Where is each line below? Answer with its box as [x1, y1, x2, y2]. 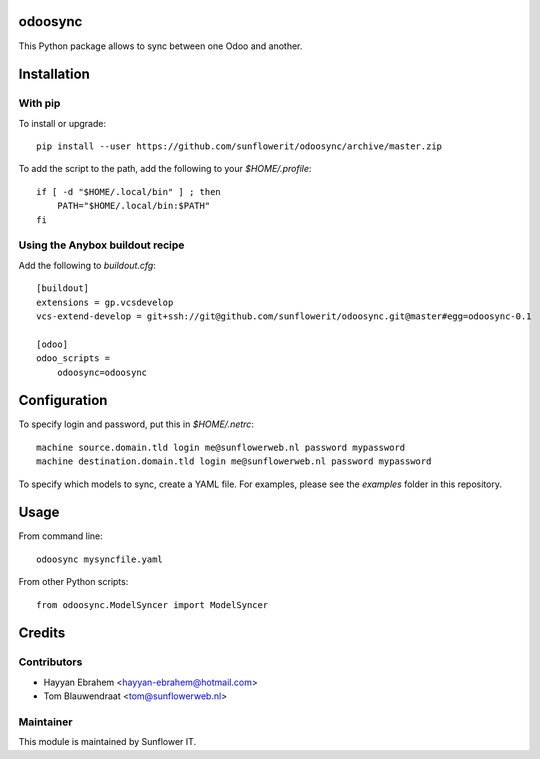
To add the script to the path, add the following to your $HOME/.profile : [18, 163, 312, 175]
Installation [18, 66, 90, 83]
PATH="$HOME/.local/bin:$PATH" [56, 200, 211, 212]
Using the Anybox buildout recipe [18, 238, 185, 252]
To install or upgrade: [18, 117, 107, 129]
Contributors [18, 655, 83, 669]
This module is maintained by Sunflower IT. [18, 736, 197, 748]
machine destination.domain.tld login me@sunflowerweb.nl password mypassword [36, 456, 432, 467]
